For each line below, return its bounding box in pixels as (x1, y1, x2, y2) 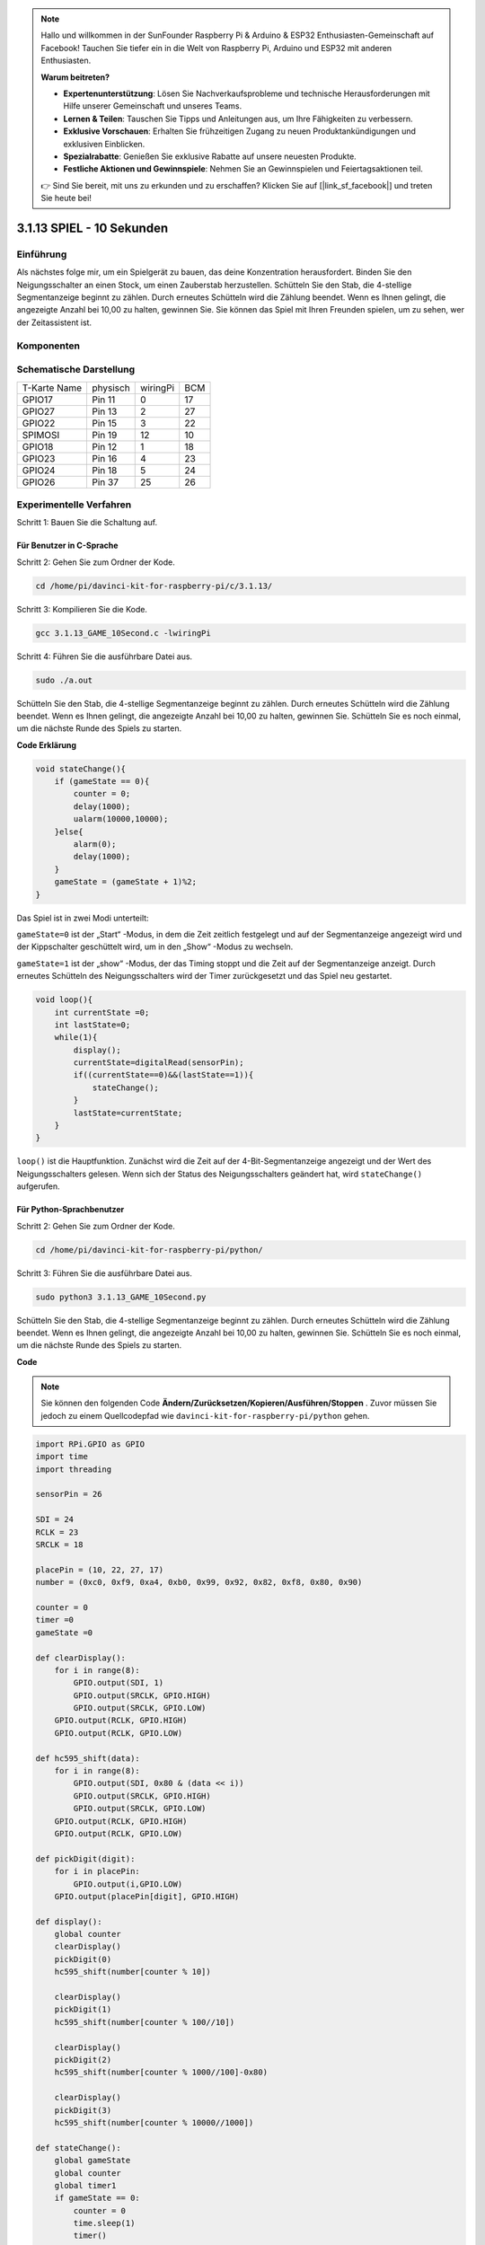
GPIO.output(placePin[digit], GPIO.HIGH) (54, 1891, 240, 1901)
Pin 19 (92, 428, 118, 441)
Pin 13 (92, 405, 118, 418)
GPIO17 (22, 393, 53, 406)
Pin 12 (92, 440, 118, 453)
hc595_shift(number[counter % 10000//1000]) (54, 2117, 254, 2127)
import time (35, 1451, 89, 1462)
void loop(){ (35, 995, 93, 1005)
